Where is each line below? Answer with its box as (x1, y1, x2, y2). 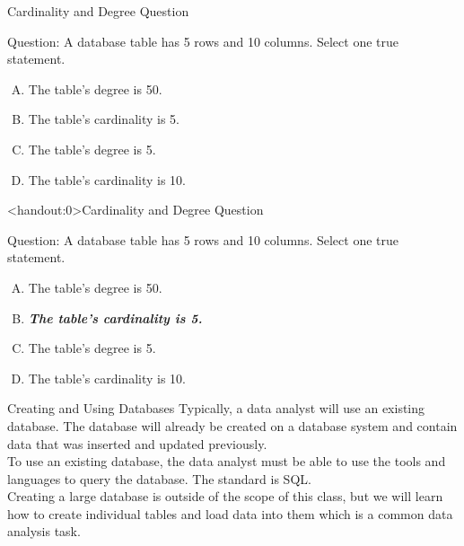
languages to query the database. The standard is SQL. (7, 469, 311, 488)
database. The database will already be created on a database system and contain (7, 416, 458, 435)
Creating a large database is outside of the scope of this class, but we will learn (7, 487, 443, 506)
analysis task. (7, 522, 81, 541)
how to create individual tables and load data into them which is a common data (7, 504, 453, 523)
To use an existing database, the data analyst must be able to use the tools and (7, 452, 446, 471)
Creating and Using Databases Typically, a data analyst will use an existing (7, 399, 425, 418)
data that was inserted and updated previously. (7, 434, 267, 453)
